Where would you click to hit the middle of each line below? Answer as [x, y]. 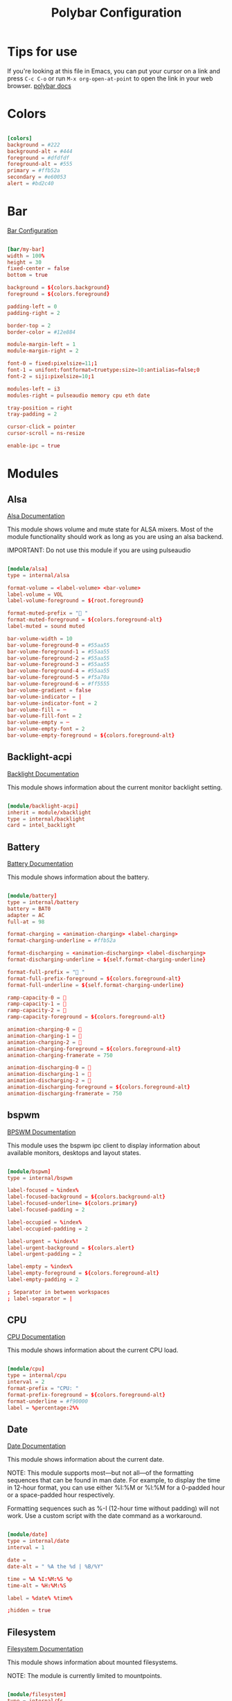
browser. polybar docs [39, 85]
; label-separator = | [40, 1299]
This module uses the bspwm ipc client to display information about [104, 1145]
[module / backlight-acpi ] [43, 806]
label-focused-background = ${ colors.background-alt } [87, 1197]
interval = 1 [26, 1548]
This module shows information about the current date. [86, 1460]
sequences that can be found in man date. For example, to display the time [114, 1480]
